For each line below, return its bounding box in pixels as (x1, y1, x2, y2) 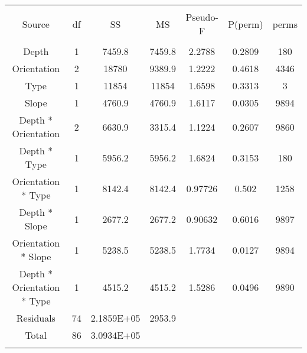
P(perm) (228, 17, 263, 31)
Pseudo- (185, 10, 218, 24)
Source (22, 17, 50, 31)
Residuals (16, 311, 55, 325)
